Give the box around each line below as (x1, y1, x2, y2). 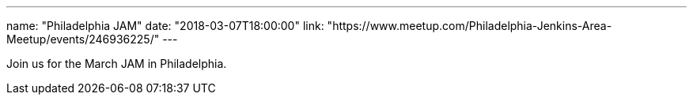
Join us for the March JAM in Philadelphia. (6, 57, 227, 70)
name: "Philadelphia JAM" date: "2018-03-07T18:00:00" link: (6, 19, 324, 32)
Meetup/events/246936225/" (6, 32, 160, 46)
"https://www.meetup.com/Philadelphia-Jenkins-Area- (327, 19, 612, 32)
